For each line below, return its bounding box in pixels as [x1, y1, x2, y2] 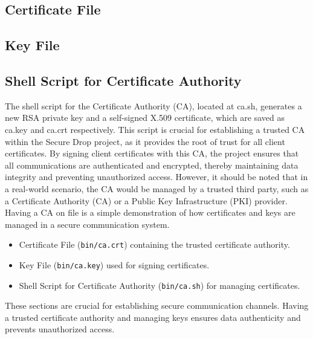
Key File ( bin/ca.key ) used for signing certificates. [19, 258, 210, 271]
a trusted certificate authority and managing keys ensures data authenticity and [5, 311, 301, 323]
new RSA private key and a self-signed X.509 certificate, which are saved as [5, 111, 285, 124]
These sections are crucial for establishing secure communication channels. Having [5, 299, 309, 312]
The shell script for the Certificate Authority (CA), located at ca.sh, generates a [5, 99, 302, 112]
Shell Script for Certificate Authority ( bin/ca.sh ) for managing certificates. [19, 279, 300, 291]
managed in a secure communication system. [5, 218, 170, 230]
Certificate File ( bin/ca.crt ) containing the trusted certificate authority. [19, 238, 290, 251]
